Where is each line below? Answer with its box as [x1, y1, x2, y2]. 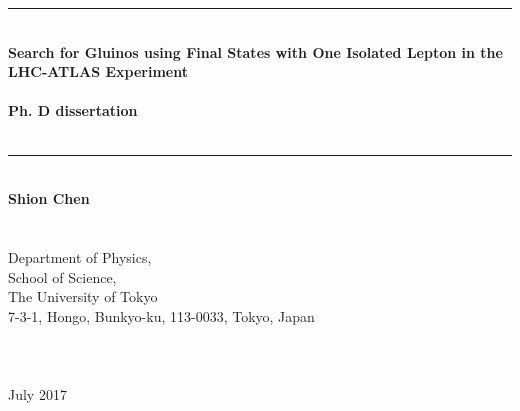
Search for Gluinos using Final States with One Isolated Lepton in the [8, 41, 503, 62]
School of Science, [8, 266, 117, 287]
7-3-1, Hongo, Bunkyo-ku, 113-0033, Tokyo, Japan [8, 305, 315, 326]
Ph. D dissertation [8, 100, 138, 121]
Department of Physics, [8, 246, 152, 267]
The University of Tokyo [8, 286, 158, 307]
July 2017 [8, 384, 67, 405]
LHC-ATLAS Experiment [8, 61, 188, 82]
